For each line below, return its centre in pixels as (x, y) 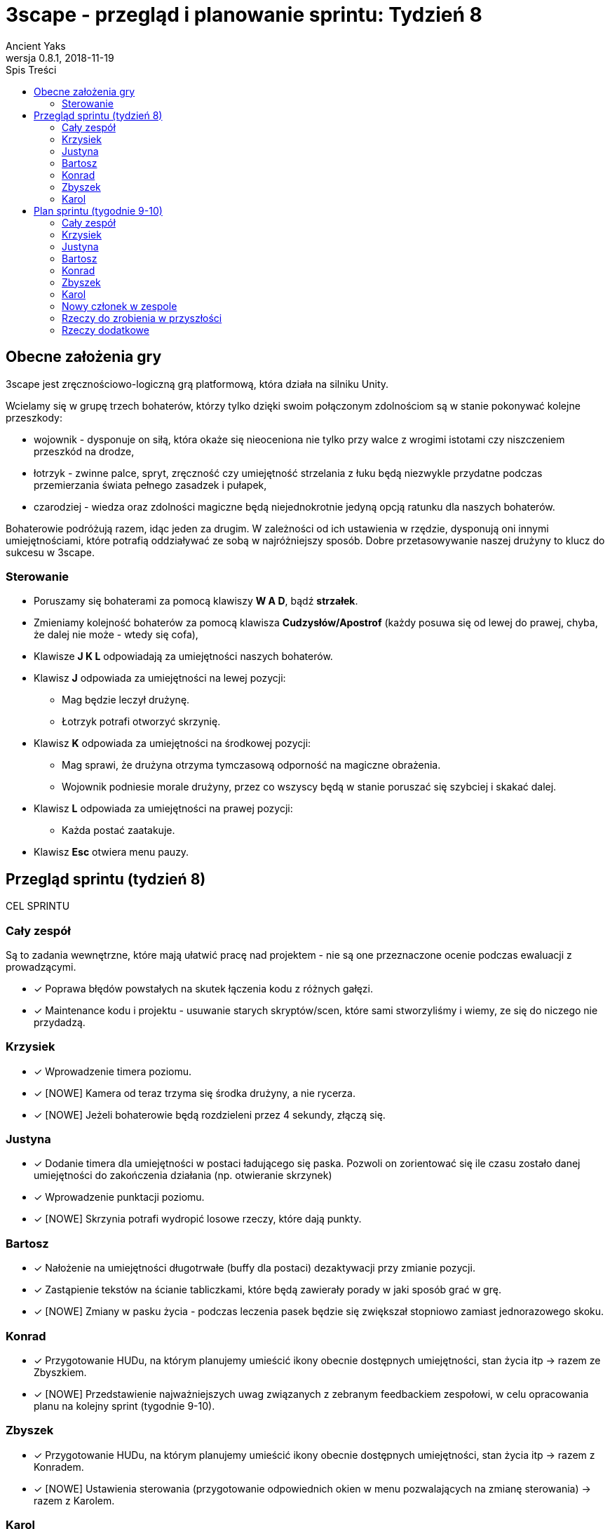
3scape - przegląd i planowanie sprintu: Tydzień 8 (244, 15)
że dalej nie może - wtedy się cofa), (116, 635)
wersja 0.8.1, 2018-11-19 (60, 58)
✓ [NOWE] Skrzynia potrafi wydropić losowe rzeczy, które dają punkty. (198, 1219)
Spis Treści (31, 69)
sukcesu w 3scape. (50, 552)
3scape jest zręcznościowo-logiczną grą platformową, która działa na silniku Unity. (197, 384)
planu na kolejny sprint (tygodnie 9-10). (124, 1406)
